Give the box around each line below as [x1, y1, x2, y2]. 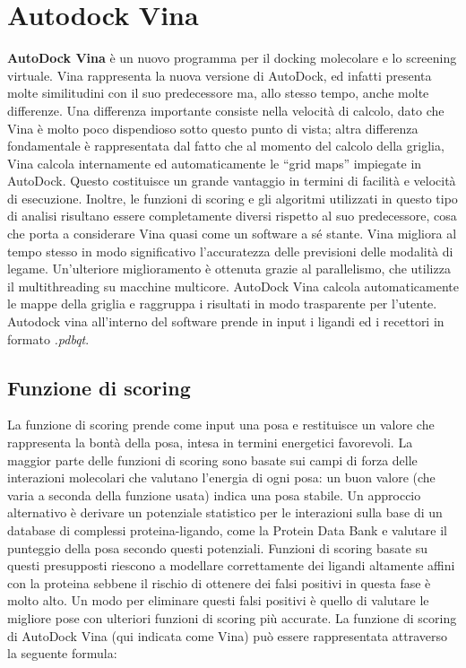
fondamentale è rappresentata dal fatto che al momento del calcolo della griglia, [7, 136, 444, 155]
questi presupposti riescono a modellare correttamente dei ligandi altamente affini [7, 556, 455, 575]
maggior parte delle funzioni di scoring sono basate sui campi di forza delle [7, 450, 418, 469]
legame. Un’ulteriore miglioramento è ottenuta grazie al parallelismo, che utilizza [7, 259, 451, 278]
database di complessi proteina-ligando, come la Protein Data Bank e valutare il [7, 520, 447, 539]
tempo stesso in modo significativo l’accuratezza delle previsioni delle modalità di [7, 241, 453, 260]
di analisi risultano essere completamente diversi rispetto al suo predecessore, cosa [7, 206, 457, 225]
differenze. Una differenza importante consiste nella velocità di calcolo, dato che [7, 100, 444, 119]
